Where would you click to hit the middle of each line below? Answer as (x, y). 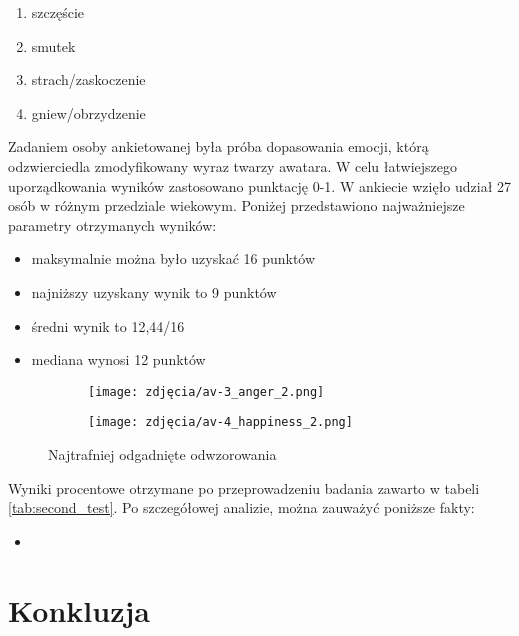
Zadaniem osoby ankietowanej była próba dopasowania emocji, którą (218, 146)
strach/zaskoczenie (88, 79)
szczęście (58, 12)
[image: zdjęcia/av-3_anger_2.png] (206, 391)
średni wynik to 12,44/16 (108, 325)
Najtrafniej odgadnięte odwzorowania (162, 454)
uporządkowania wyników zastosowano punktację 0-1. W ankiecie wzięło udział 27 (260, 185)
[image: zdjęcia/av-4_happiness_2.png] (220, 422)
